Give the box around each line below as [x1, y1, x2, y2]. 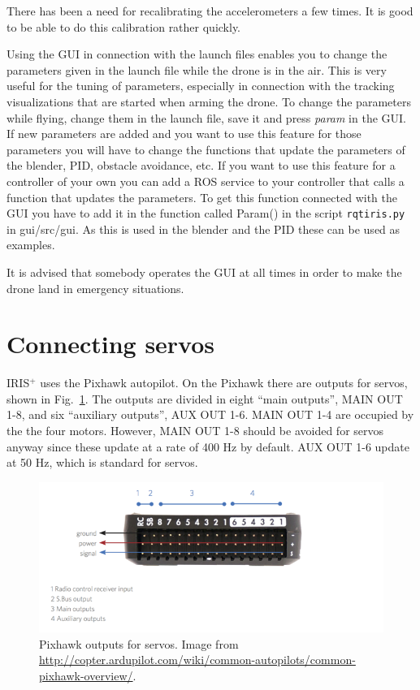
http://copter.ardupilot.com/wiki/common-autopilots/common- [39, 651, 356, 668]
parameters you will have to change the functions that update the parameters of [6, 140, 405, 157]
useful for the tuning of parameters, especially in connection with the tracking [6, 77, 395, 94]
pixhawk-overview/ [39, 666, 133, 684]
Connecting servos [6, 327, 215, 360]
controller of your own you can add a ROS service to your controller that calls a [6, 172, 405, 189]
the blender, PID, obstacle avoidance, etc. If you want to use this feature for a [6, 157, 396, 174]
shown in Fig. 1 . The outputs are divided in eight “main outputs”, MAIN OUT [6, 390, 403, 407]
